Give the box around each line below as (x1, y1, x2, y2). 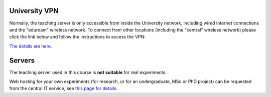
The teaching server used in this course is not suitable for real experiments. (9, 69, 167, 75)
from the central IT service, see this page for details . (9, 85, 118, 91)
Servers (9, 56, 35, 64)
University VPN (9, 6, 59, 15)
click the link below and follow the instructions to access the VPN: (9, 34, 146, 40)
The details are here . (9, 43, 52, 49)
